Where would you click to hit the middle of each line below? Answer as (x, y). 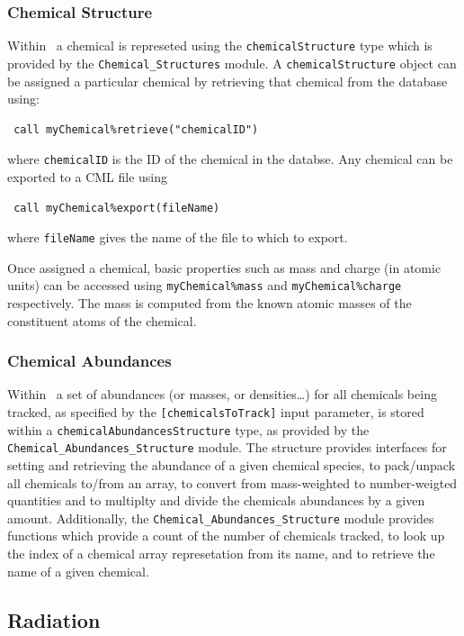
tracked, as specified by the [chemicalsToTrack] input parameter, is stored (216, 412)
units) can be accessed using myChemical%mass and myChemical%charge (205, 285)
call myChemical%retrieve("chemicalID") (136, 129)
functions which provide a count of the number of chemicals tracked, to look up (226, 536)
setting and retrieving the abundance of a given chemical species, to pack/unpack (232, 465)
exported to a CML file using (88, 176)
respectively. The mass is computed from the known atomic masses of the (210, 303)
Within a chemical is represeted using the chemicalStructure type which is (220, 45)
